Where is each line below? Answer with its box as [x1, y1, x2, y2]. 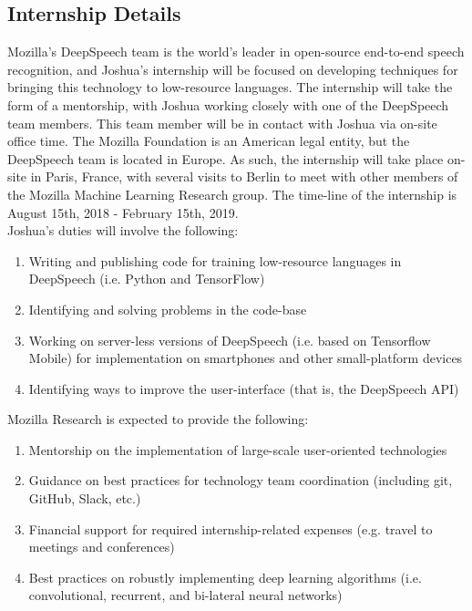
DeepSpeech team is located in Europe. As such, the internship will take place [7, 149, 444, 168]
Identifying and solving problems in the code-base [28, 299, 307, 318]
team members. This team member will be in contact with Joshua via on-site [7, 113, 437, 132]
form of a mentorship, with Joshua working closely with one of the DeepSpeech [7, 95, 449, 114]
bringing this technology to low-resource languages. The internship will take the [7, 78, 453, 97]
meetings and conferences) [28, 537, 175, 556]
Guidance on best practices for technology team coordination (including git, [28, 471, 453, 490]
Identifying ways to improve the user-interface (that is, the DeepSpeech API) [28, 378, 459, 398]
